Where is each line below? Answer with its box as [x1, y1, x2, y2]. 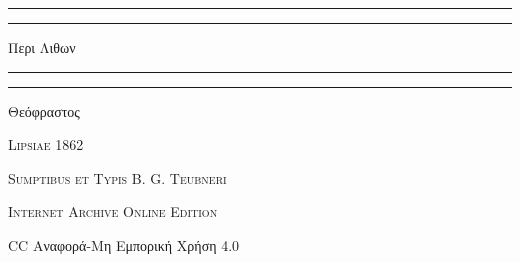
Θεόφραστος [8, 100, 80, 121]
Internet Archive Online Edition [8, 201, 218, 222]
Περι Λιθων [8, 37, 76, 57]
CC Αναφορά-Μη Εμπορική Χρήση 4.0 [8, 234, 240, 255]
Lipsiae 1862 [8, 134, 84, 155]
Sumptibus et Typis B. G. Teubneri [8, 167, 227, 188]
